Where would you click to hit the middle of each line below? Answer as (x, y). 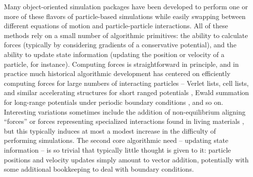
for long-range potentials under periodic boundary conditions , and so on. (114, 102)
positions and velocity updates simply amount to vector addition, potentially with (126, 159)
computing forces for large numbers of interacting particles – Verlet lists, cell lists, (126, 83)
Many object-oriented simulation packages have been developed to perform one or (126, 6)
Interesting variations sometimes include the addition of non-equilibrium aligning (125, 111)
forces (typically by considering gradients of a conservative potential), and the (120, 45)
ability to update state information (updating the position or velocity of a (114, 54)
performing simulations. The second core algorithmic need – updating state (116, 140)
